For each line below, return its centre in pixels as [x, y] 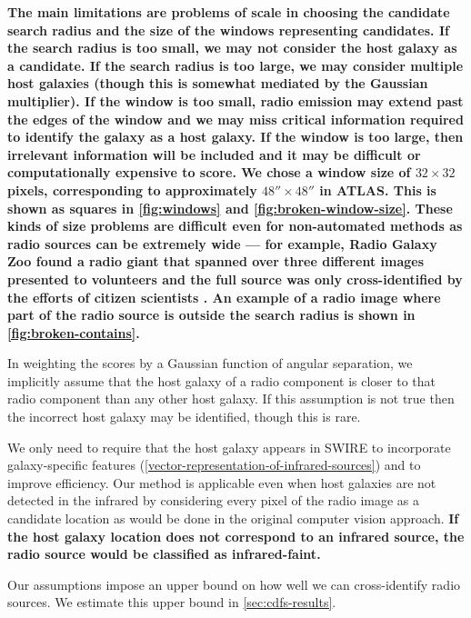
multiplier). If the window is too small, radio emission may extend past [235, 100]
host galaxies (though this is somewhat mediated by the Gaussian [218, 83]
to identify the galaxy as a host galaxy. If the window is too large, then [235, 137]
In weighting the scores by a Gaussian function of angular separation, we [210, 363]
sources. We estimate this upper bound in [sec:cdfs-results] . [172, 602]
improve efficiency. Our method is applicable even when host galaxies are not [222, 482]
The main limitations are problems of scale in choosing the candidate [229, 12]
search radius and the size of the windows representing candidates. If [228, 30]
